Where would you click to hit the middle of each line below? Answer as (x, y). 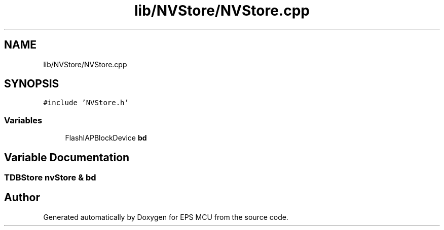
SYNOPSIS (32, 84)
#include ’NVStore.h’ (86, 103)
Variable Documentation (67, 157)
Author (22, 198)
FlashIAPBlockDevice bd (106, 138)
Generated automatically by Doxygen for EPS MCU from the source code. (166, 217)
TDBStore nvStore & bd (50, 178)
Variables (23, 120)
